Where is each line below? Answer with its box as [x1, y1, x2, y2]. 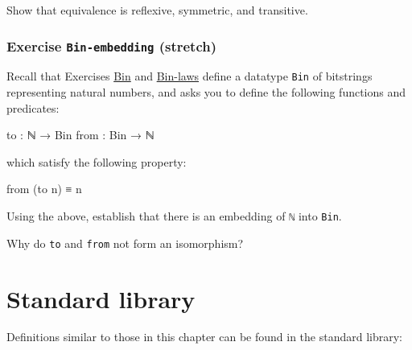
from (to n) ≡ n [6, 180, 82, 197]
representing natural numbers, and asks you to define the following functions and [6, 84, 406, 101]
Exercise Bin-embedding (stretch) [6, 35, 217, 56]
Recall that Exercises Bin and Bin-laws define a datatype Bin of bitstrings [6, 68, 373, 84]
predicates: [6, 99, 60, 116]
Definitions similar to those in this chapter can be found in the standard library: [6, 328, 402, 345]
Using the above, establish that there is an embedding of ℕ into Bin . [6, 208, 342, 224]
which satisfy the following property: [6, 153, 187, 170]
